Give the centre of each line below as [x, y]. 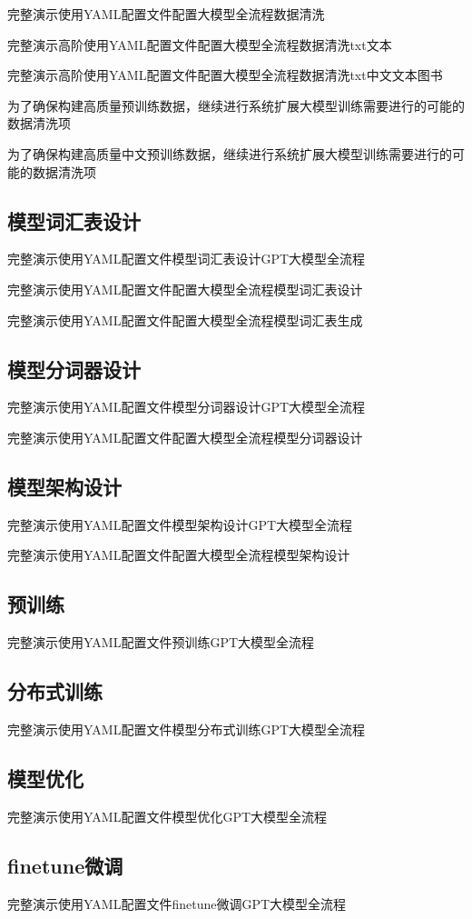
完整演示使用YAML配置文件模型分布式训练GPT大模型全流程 [187, 729]
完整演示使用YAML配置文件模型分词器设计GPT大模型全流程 [187, 407]
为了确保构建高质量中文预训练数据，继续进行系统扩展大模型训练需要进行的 [230, 153]
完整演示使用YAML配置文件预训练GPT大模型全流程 [161, 642]
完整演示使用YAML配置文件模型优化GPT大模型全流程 [167, 816]
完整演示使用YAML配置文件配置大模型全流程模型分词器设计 [185, 437]
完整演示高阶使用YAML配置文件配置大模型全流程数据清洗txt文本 [200, 44]
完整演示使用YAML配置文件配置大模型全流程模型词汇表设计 [185, 289]
